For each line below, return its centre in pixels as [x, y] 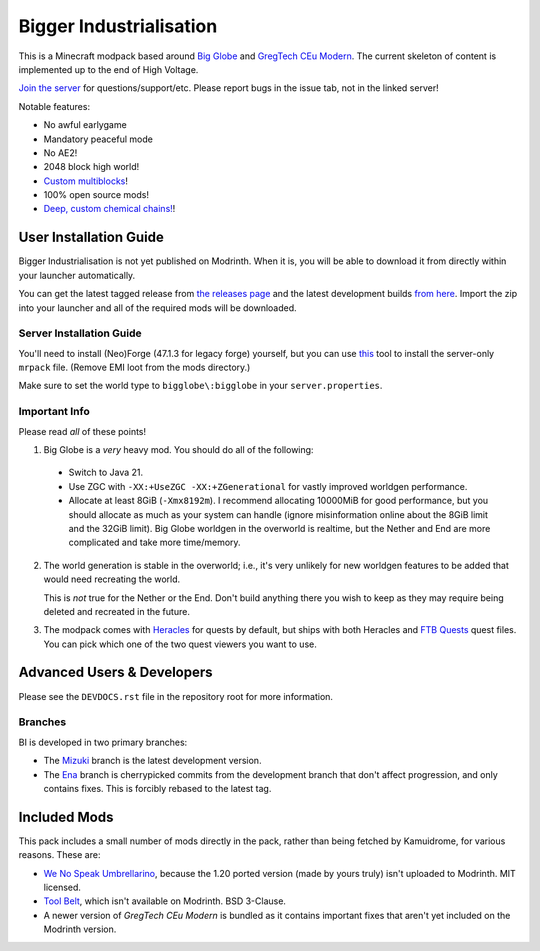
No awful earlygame [85, 125]
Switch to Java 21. [106, 472]
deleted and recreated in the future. [116, 611]
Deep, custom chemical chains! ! [109, 209]
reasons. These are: [59, 855]
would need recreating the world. [112, 579]
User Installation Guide [91, 237]
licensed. [62, 887]
